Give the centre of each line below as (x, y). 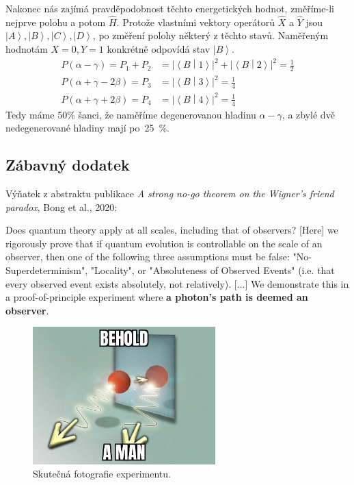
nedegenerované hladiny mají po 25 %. (88, 128)
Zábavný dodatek (68, 165)
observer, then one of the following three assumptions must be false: (148, 257)
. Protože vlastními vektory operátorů (196, 22)
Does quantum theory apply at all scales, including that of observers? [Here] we (172, 230)
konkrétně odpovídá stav (159, 49)
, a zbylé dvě (308, 114)
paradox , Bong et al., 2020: (62, 207)
